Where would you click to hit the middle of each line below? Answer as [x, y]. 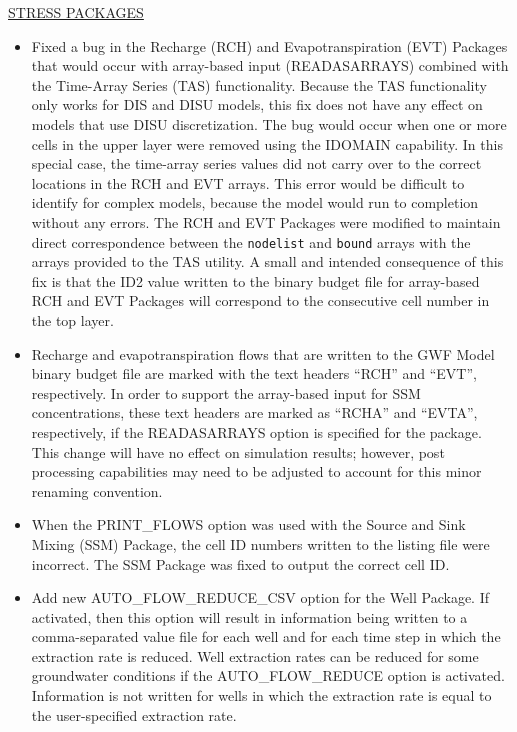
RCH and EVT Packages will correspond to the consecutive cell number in [260, 300]
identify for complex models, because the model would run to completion [255, 202]
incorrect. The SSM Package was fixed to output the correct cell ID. [240, 563]
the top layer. [72, 319]
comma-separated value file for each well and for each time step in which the [266, 636]
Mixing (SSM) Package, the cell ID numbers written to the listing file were [260, 543]
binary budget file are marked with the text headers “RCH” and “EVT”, [254, 373]
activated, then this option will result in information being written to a [249, 616]
